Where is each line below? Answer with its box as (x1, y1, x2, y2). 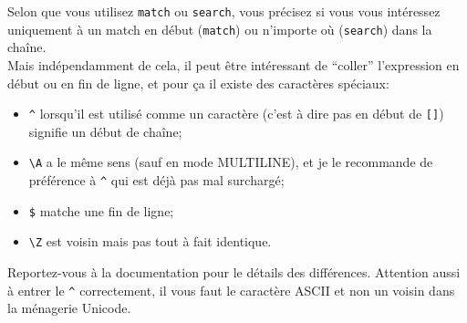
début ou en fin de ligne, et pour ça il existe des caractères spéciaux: (7, 73, 389, 92)
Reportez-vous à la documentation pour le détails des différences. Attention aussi (7, 262, 461, 281)
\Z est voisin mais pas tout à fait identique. (28, 232, 272, 251)
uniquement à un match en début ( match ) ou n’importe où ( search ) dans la (7, 19, 432, 38)
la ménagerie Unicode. (7, 298, 131, 318)
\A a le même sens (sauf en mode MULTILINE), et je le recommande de (28, 152, 433, 172)
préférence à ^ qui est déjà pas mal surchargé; (28, 171, 285, 189)
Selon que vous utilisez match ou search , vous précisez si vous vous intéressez (7, 2, 441, 20)
